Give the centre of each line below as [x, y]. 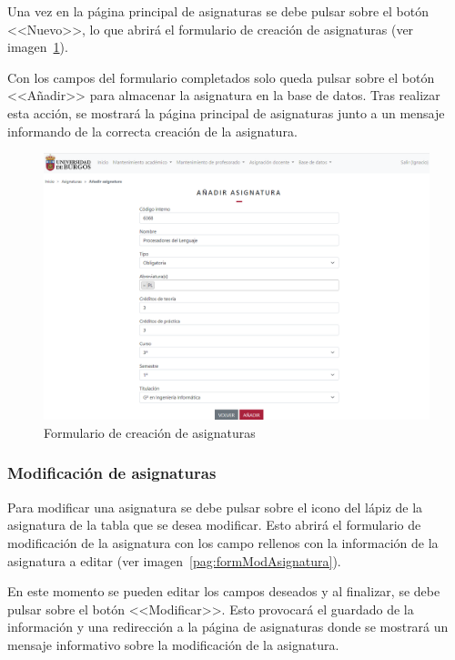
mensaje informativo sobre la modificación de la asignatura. [173, 644]
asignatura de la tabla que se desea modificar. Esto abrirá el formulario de [214, 525]
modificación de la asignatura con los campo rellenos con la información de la [223, 542]
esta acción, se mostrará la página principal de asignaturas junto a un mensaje [226, 112]
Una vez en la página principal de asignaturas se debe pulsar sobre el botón [218, 11]
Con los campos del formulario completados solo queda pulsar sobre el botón [221, 77]
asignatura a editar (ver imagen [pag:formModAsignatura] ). [174, 560]
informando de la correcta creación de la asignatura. [152, 131]
